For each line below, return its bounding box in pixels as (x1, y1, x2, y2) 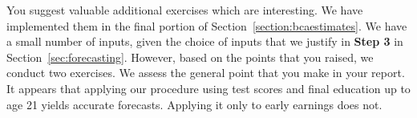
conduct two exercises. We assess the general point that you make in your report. (6, 64, 405, 81)
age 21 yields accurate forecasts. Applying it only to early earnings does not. (6, 96, 383, 112)
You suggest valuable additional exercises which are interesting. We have (6, 2, 363, 18)
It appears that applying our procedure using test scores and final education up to (6, 79, 411, 96)
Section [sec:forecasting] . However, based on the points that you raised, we (6, 48, 374, 65)
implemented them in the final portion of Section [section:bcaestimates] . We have (6, 17, 407, 34)
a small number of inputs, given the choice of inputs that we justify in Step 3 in (6, 33, 403, 50)
